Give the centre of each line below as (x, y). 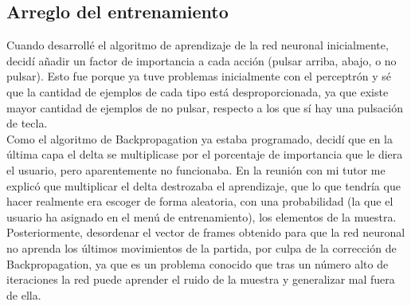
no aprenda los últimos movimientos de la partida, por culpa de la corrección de (202, 247)
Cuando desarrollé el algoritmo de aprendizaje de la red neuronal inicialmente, (198, 45)
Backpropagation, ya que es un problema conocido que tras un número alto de (198, 263)
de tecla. (27, 123)
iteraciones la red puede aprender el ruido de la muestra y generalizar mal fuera (201, 279)
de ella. (24, 294)
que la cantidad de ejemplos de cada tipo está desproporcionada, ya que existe (198, 91)
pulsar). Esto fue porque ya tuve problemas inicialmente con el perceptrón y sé (199, 76)
